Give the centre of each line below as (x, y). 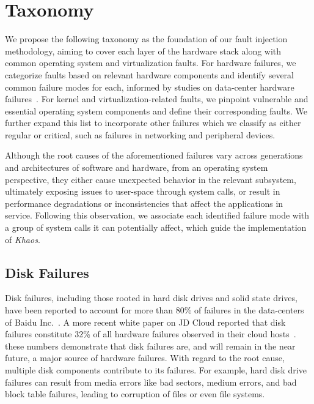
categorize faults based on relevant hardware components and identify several (149, 74)
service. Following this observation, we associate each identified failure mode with (157, 215)
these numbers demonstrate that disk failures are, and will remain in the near (150, 346)
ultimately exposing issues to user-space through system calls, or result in (143, 191)
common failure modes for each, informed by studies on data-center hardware (150, 87)
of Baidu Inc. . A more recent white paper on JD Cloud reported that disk (145, 322)
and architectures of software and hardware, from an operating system (137, 167)
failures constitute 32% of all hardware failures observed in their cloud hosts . (151, 334)
